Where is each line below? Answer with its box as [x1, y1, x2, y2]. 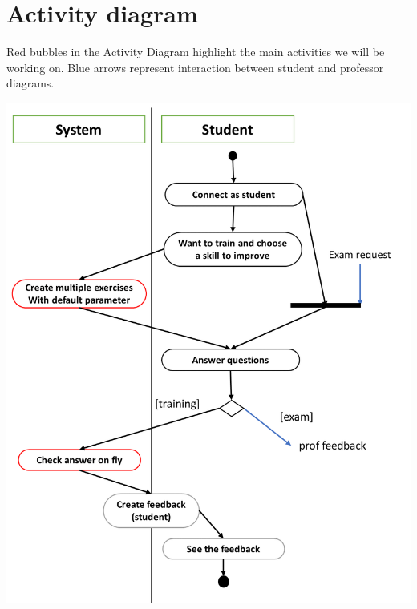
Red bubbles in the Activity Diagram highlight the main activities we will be [6, 43, 385, 60]
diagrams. [6, 75, 55, 91]
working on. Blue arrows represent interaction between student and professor [6, 58, 384, 75]
